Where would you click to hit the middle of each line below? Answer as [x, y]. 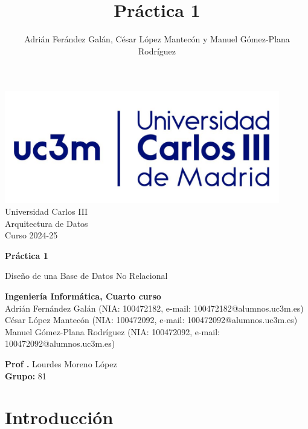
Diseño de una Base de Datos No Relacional [86, 276]
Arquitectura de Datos [47, 223]
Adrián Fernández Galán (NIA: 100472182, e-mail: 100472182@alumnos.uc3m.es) [154, 308]
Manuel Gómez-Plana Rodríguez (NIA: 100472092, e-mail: [112, 331]
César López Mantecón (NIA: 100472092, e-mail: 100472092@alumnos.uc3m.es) [151, 320]
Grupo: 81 [26, 375]
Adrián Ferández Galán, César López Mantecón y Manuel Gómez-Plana [157, 39]
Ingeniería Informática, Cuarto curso [83, 296]
